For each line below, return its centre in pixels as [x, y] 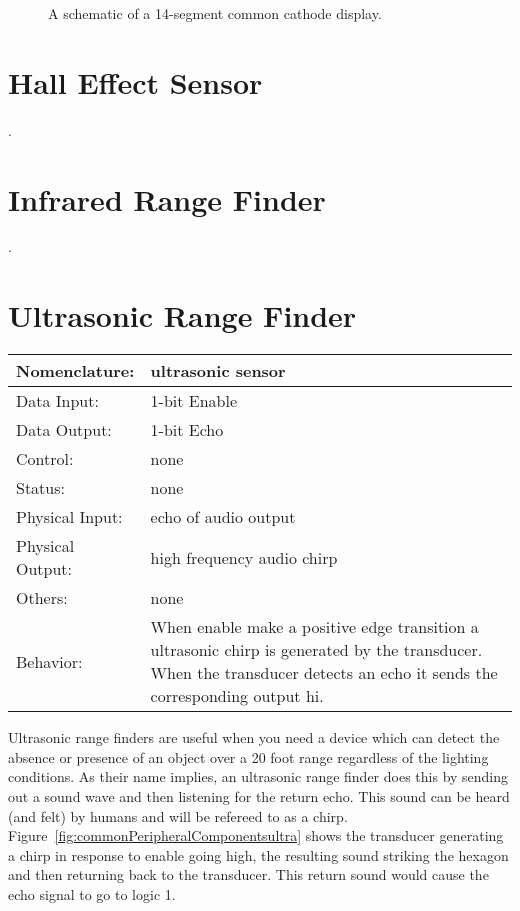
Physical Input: [69, 517]
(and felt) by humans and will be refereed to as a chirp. [178, 815]
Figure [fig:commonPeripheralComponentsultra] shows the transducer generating [256, 835]
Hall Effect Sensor [135, 81]
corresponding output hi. [237, 696]
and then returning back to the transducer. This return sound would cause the [248, 874]
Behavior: [49, 661]
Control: [45, 459]
